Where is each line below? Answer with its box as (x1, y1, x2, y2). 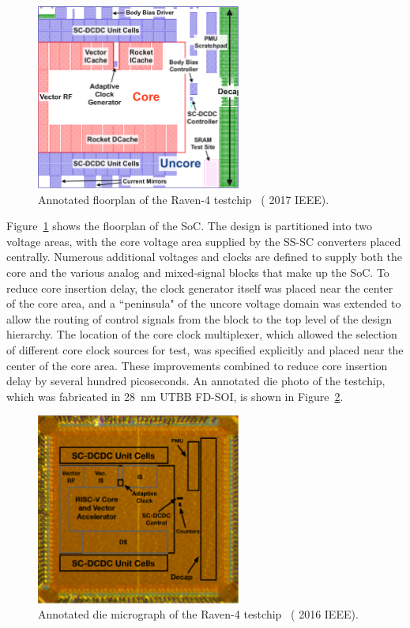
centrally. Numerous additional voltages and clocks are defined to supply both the (6, 248, 402, 265)
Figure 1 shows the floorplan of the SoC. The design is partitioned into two (6, 218, 373, 234)
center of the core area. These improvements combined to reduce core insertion (6, 357, 388, 373)
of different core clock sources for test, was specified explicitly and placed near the (6, 341, 404, 358)
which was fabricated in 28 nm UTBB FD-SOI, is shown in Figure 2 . (6, 388, 344, 404)
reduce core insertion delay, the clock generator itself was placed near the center (6, 279, 393, 296)
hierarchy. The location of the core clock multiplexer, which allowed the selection (6, 326, 397, 342)
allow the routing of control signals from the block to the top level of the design (6, 310, 393, 327)
